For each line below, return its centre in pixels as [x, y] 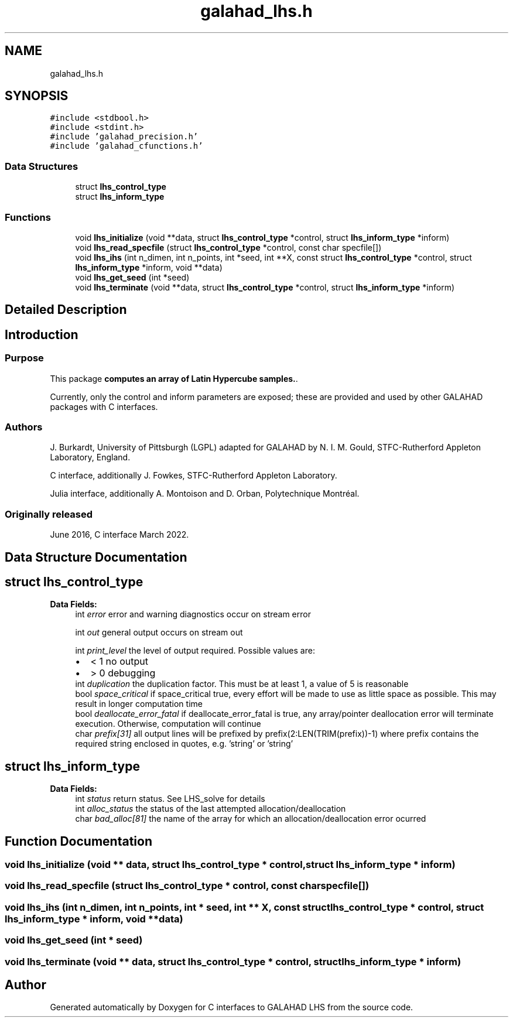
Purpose [24, 358]
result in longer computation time [139, 704]
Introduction [42, 334]
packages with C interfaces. [104, 406]
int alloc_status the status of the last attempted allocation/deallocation [211, 809]
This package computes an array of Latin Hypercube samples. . [174, 378]
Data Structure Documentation [96, 557]
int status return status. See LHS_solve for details [170, 799]
